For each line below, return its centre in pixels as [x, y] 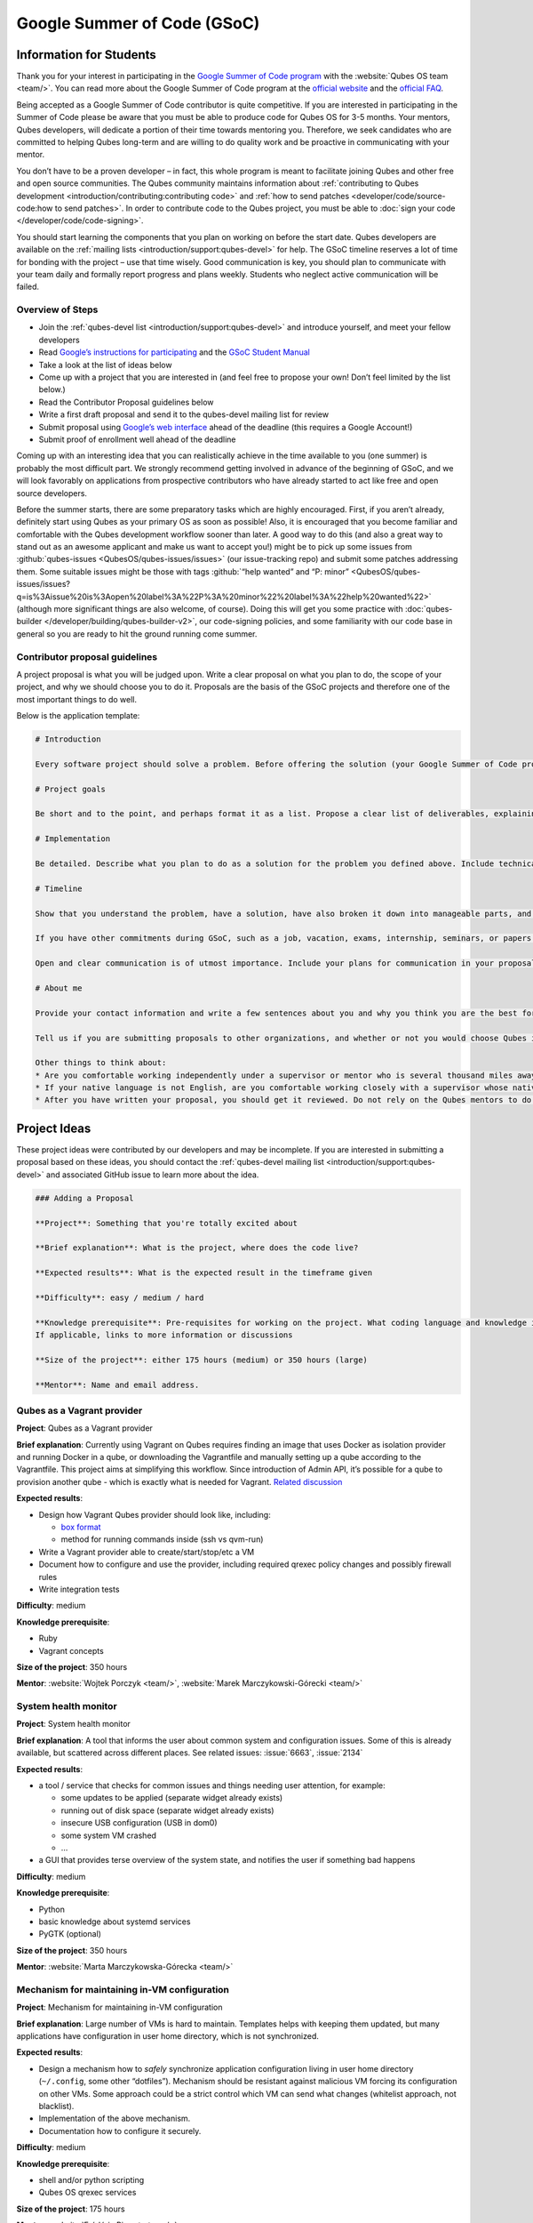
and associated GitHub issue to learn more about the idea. [152, 1175]
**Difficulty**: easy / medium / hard [119, 1297]
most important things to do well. [77, 699]
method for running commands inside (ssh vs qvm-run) [162, 1539]
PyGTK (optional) [70, 1934]
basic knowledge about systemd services [115, 1922]
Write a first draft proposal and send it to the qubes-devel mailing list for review [183, 414]
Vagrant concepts [71, 1650]
